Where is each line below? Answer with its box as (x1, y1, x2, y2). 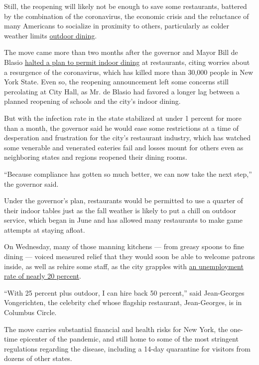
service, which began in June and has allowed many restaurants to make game (4, 215, 243, 225)
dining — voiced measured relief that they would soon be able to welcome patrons (4, 251, 255, 262)
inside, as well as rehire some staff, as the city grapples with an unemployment (4, 261, 244, 271)
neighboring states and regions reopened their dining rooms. (4, 152, 187, 162)
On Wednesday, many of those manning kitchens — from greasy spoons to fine (4, 241, 244, 252)
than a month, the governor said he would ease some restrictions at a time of (4, 122, 239, 133)
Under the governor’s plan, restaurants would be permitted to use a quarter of (4, 195, 243, 206)
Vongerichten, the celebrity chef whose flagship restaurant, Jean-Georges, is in (4, 297, 242, 308)
